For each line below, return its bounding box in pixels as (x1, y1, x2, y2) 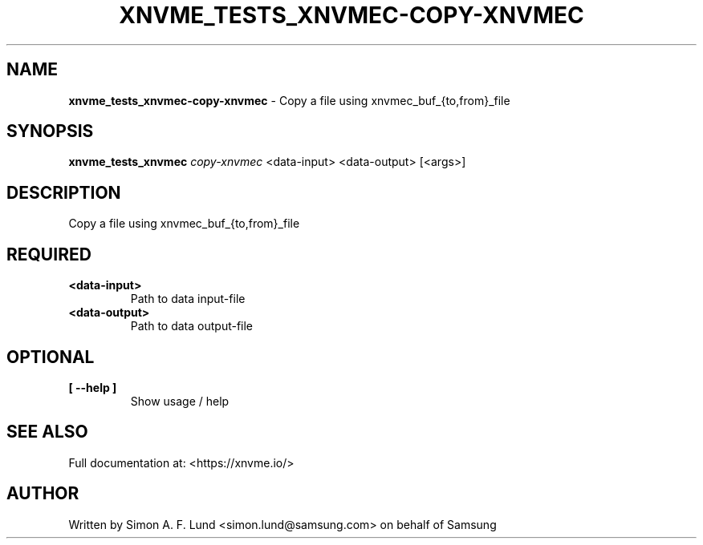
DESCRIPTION (6, 182, 121, 203)
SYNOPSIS (6, 121, 94, 142)
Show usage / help (130, 394, 230, 408)
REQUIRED (6, 244, 91, 264)
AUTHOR (6, 483, 79, 504)
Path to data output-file (130, 319, 254, 333)
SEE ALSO (6, 422, 88, 442)
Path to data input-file (130, 292, 246, 306)
